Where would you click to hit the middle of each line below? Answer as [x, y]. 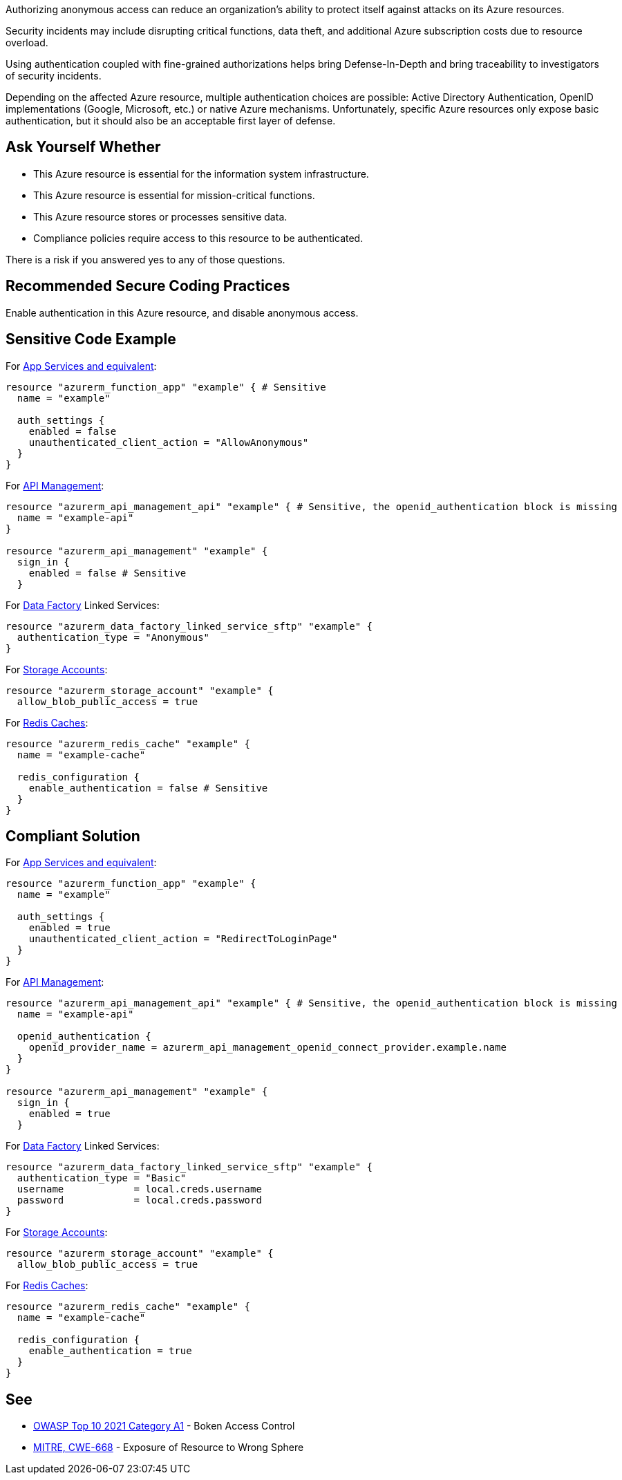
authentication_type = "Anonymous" [113, 637]
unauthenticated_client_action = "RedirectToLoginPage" [183, 939]
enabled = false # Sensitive [107, 573]
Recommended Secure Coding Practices [148, 286]
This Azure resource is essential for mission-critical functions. [174, 195]
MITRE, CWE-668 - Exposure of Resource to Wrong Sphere [169, 1448]
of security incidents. [54, 76]
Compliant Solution [73, 836]
